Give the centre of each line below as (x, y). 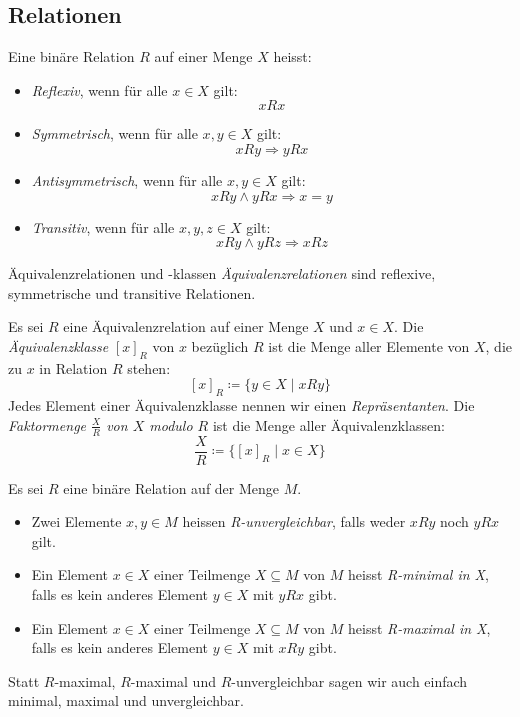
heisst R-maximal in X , (419, 627)
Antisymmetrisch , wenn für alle (127, 179)
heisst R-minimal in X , (418, 574)
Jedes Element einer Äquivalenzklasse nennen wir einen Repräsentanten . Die (241, 405)
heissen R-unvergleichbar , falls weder (294, 521)
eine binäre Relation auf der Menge (171, 487)
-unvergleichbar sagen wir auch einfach (349, 680)
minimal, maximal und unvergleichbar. (126, 700)
